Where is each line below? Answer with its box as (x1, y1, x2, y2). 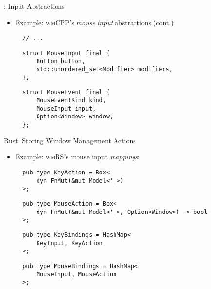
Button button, (36, 58, 85, 65)
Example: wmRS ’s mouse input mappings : (15, 152, 140, 162)
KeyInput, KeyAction (36, 239, 103, 247)
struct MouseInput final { (22, 49, 110, 57)
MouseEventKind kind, (36, 97, 106, 104)
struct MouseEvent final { (22, 89, 110, 96)
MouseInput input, (36, 105, 96, 112)
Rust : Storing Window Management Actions (4, 135, 136, 145)
